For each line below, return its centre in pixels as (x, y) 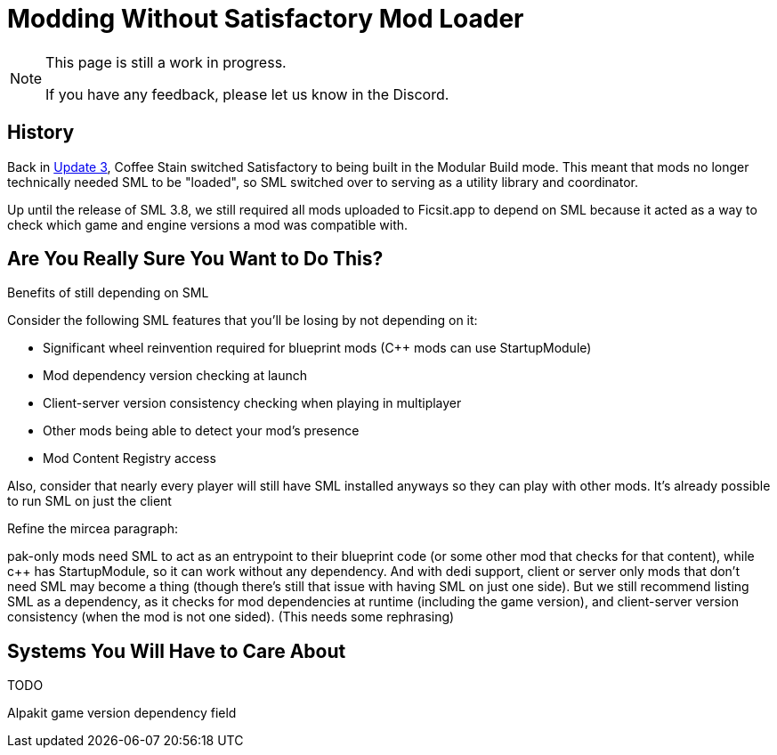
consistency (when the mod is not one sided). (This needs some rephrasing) (231, 617)
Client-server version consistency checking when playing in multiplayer (252, 403)
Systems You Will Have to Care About (177, 651)
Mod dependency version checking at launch (175, 376)
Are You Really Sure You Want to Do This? (195, 259)
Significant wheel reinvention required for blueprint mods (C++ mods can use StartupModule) (317, 348)
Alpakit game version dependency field (122, 713)
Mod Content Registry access (129, 459)
